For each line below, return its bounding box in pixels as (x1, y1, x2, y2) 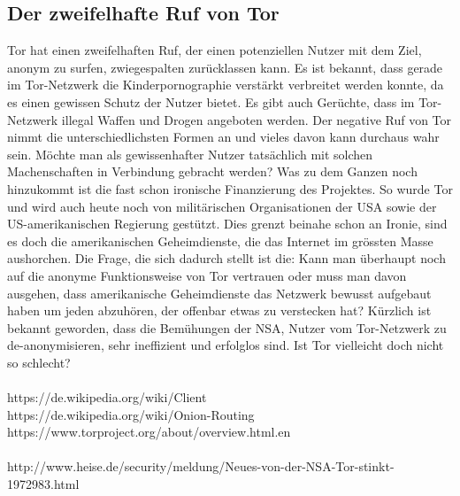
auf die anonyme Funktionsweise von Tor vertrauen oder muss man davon (7, 266, 407, 284)
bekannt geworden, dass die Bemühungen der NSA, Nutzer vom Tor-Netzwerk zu (7, 318, 447, 337)
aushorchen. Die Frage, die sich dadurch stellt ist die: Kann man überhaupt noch (7, 249, 446, 267)
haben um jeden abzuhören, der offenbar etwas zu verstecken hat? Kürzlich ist (7, 301, 432, 320)
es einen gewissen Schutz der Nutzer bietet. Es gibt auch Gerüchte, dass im (7, 92, 415, 111)
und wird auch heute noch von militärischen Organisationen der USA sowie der (7, 197, 437, 215)
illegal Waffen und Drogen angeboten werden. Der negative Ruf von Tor (61, 110, 452, 128)
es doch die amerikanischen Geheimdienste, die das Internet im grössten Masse (7, 231, 433, 250)
